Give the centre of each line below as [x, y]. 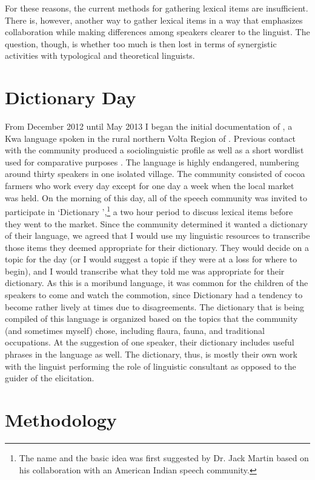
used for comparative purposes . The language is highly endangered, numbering [152, 162]
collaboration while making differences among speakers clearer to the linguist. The [157, 32]
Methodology [61, 419]
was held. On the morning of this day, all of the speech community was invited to [156, 197]
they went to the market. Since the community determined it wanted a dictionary [156, 223]
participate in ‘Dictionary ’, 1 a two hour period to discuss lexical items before [149, 211]
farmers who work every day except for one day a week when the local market [150, 186]
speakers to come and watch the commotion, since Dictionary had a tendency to [154, 295]
